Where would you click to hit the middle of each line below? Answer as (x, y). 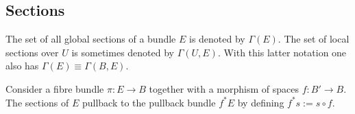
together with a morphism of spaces (224, 88)
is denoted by (217, 39)
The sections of (37, 102)
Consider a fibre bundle (55, 88)
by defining (261, 102)
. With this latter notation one (282, 52)
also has (22, 66)
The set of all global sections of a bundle (91, 39)
